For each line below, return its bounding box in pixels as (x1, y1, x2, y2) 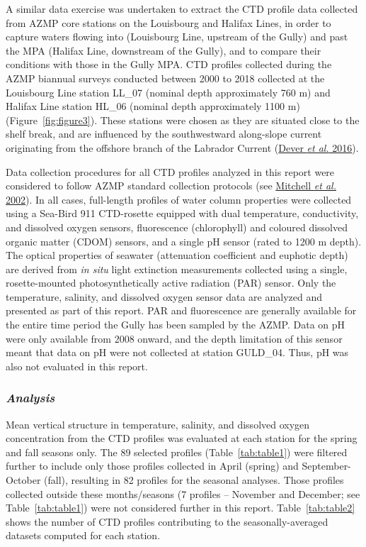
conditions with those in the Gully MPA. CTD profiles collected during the (6, 57, 332, 72)
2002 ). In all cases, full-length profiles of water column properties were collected (6, 192, 352, 206)
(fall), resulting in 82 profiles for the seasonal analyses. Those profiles (44, 473, 344, 487)
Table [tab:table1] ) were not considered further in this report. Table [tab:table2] (6, 500, 355, 515)
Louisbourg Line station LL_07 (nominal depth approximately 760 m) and (6, 84, 331, 99)
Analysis (6, 389, 55, 407)
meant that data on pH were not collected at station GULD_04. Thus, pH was (6, 345, 349, 360)
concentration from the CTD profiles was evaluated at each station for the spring (6, 431, 358, 446)
